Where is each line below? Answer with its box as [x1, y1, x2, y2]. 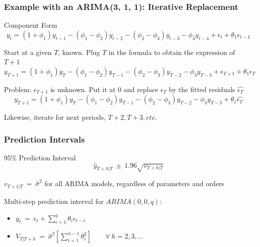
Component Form [4, 20, 57, 30]
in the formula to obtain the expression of [108, 47, 235, 57]
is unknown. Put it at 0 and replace [50, 84, 159, 94]
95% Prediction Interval [4, 152, 76, 162]
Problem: [4, 84, 32, 94]
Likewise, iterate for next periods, [4, 112, 106, 122]
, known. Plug [58, 47, 100, 57]
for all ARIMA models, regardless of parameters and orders [44, 178, 224, 189]
